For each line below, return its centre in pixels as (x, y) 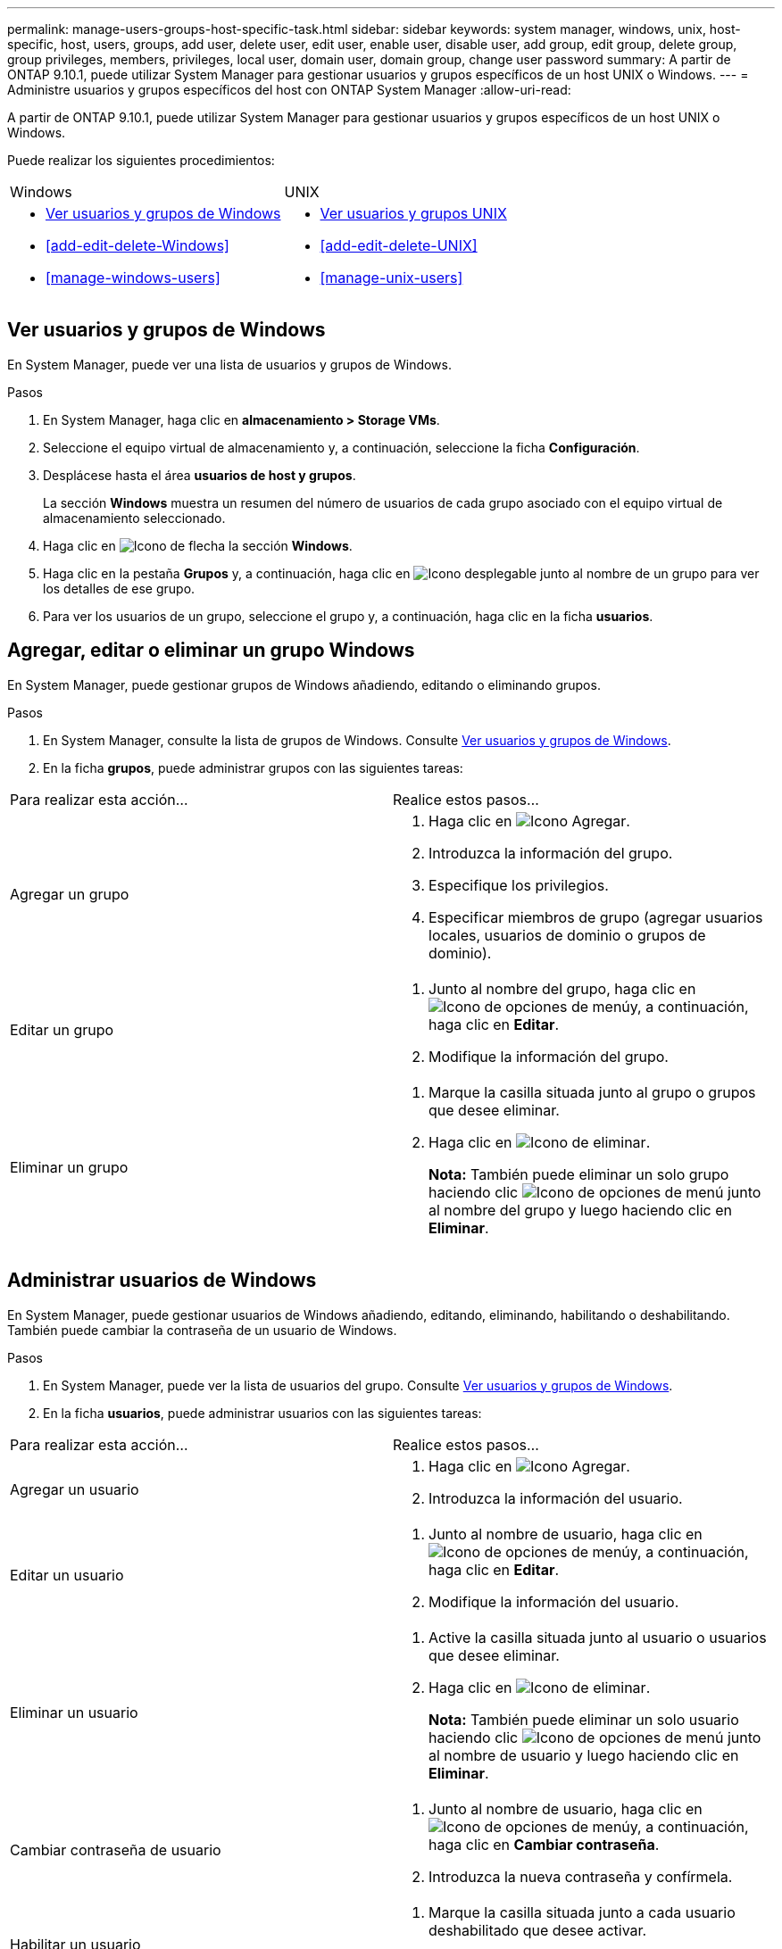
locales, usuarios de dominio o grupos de (567, 935)
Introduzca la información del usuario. (556, 1498)
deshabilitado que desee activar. (538, 1930)
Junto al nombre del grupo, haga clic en (562, 988)
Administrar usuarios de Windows (162, 1281)
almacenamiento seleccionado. (134, 518)
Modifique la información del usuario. (554, 1601)
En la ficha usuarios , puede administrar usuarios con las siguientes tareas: (262, 1413)
